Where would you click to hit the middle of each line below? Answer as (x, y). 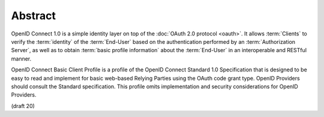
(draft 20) (23, 106)
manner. (21, 58)
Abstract (34, 16)
